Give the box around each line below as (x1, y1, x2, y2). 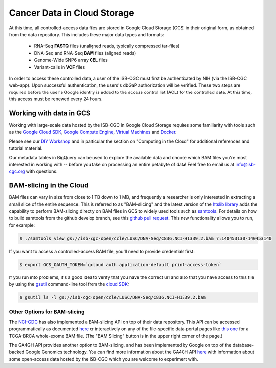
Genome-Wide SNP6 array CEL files (34, 57, 108, 63)
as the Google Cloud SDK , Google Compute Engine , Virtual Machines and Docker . (9, 129, 177, 135)
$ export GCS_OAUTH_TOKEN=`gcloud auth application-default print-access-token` (19, 262, 222, 267)
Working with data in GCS (9, 109, 91, 117)
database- (232, 342, 254, 348)
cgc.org (9, 168, 25, 174)
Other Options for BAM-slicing (9, 308, 85, 315)
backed (9, 349, 25, 355)
